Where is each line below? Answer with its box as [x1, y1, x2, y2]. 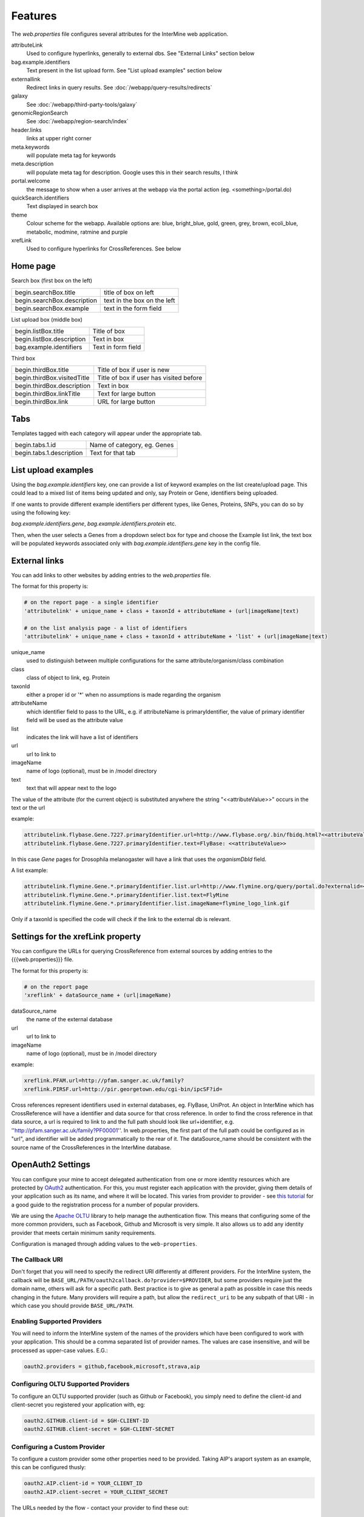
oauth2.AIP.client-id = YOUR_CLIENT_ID [24, 1480, 143, 1487]
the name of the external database [26, 1016, 113, 1023]
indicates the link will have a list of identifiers [26, 733, 139, 740]
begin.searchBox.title [15, 288, 76, 297]
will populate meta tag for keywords [26, 152, 116, 159]
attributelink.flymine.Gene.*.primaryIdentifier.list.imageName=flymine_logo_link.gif [24, 900, 290, 907]
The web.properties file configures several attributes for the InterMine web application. [11, 30, 229, 38]
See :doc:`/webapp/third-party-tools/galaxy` [26, 101, 138, 108]
